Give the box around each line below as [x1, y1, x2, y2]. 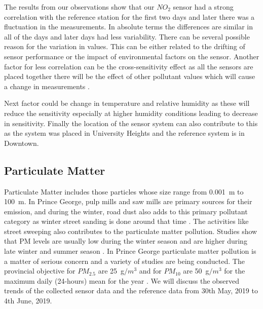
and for [139, 265, 162, 276]
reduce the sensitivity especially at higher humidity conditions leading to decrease [4, 107, 258, 118]
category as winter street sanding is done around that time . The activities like [4, 216, 249, 226]
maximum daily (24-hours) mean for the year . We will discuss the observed [4, 275, 240, 286]
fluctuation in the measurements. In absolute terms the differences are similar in [4, 21, 253, 32]
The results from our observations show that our [4, 2, 155, 12]
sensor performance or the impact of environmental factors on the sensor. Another [4, 51, 259, 61]
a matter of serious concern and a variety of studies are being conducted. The [4, 255, 245, 266]
